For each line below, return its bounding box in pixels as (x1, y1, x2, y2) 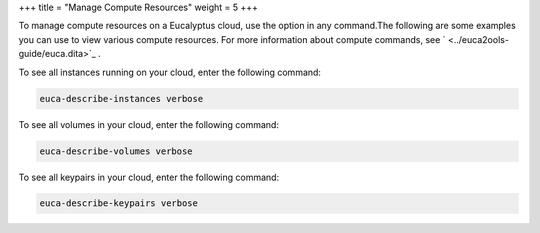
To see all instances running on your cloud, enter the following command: (18, 66, 322, 78)
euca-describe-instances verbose (39, 93, 204, 104)
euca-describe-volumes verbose (39, 145, 194, 157)
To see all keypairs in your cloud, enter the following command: (18, 171, 280, 183)
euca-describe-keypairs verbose (39, 198, 199, 209)
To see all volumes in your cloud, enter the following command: (18, 118, 280, 130)
